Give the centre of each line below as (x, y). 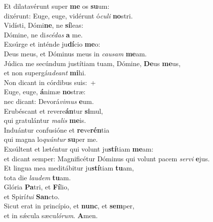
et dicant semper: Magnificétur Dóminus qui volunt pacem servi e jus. (107, 158)
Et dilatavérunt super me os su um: (57, 6)
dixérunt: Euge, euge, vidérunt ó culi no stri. (68, 15)
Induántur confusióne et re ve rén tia (57, 129)
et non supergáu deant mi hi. (45, 73)
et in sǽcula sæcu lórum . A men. (51, 215)
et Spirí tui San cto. (32, 196)
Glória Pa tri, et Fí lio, (37, 187)
